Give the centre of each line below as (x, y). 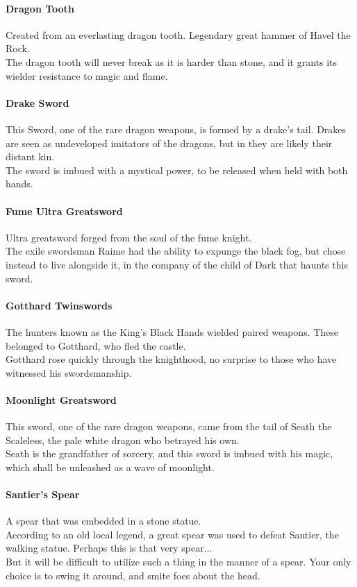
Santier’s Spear (43, 494)
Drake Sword (38, 102)
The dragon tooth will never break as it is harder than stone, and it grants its (172, 61)
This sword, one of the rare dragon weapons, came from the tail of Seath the (169, 426)
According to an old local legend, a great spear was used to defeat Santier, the (172, 534)
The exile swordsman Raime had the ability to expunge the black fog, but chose (176, 251)
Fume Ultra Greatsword (64, 211)
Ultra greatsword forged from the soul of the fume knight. (129, 237)
